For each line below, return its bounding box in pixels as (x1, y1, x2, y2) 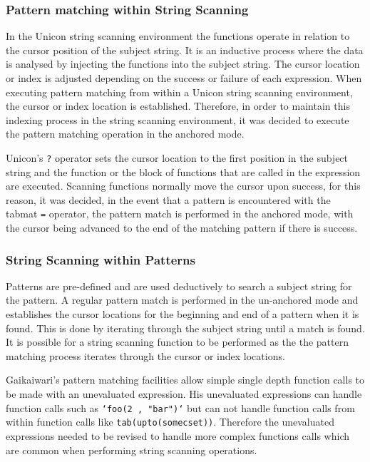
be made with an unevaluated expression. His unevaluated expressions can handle (6, 386, 362, 401)
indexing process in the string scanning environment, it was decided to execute (6, 112, 349, 127)
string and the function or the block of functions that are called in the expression (6, 164, 361, 179)
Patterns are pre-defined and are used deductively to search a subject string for (6, 278, 352, 293)
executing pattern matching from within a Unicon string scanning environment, (6, 84, 353, 99)
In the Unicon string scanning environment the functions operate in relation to (6, 29, 350, 43)
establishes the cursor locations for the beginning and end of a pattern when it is (6, 307, 359, 322)
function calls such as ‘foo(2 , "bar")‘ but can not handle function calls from (6, 400, 355, 415)
